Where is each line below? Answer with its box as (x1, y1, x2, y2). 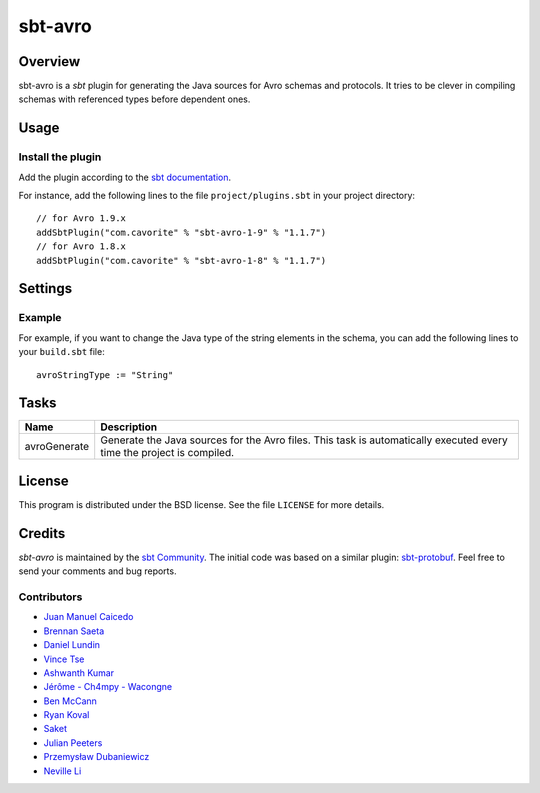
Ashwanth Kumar (43, 666, 115, 679)
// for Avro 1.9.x (36, 213, 127, 224)
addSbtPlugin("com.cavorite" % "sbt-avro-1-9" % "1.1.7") (36, 226, 327, 238)
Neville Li (43, 765, 82, 777)
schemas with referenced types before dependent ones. (18, 93, 251, 105)
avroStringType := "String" (36, 369, 174, 380)
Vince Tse (43, 653, 85, 665)
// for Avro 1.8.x (36, 241, 127, 252)
